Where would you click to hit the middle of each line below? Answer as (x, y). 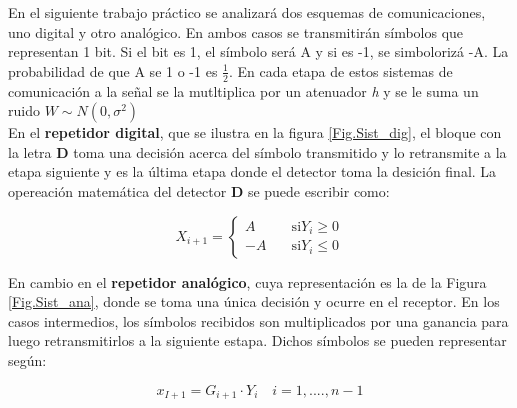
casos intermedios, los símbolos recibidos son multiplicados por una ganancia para (258, 320)
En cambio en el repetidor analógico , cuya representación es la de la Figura (247, 281)
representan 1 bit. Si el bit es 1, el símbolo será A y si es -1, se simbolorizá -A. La (258, 51)
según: (27, 359)
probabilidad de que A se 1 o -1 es (113, 70)
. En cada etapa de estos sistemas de (340, 70)
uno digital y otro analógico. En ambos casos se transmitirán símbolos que (236, 31)
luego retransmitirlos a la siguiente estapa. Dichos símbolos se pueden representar (257, 340)
